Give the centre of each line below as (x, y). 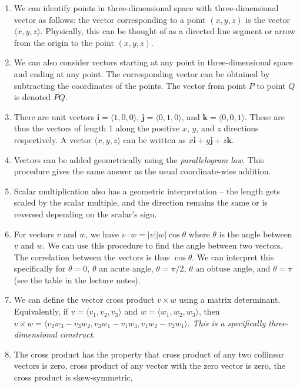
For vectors (34, 234)
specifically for (40, 268)
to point (271, 85)
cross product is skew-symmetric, (73, 377)
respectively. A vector (53, 139)
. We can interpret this (233, 257)
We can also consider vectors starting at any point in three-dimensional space (154, 62)
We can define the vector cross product (84, 300)
